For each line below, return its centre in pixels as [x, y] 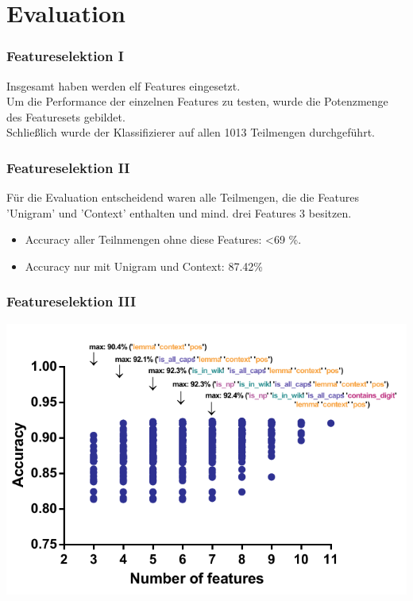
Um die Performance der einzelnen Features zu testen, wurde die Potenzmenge [197, 101]
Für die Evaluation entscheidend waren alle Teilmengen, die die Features [183, 197]
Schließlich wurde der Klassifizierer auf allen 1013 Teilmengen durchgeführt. [191, 132]
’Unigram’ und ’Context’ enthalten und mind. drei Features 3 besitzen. [179, 212]
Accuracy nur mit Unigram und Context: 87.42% [144, 266]
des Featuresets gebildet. [66, 116]
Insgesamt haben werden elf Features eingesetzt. [124, 85]
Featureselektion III [71, 301]
